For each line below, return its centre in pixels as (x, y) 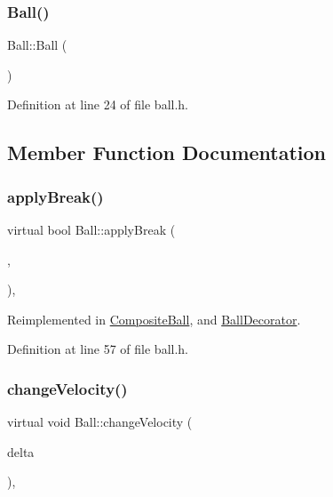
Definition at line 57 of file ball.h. (98, 349)
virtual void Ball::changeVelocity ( (100, 422)
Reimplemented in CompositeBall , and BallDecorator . (154, 319)
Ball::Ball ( (37, 45)
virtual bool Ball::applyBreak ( (91, 229)
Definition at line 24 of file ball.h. (98, 104)
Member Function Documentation (167, 152)
